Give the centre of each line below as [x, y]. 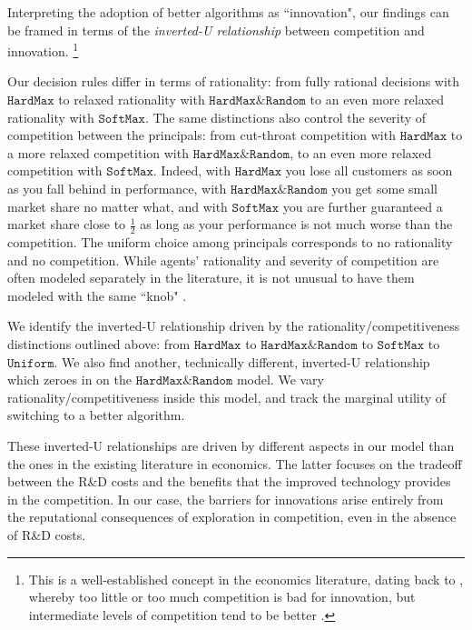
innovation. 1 [43, 50]
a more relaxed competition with [98, 152]
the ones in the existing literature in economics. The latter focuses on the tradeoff [235, 463]
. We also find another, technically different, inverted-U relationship [242, 361]
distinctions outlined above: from [99, 343]
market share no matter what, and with [118, 206]
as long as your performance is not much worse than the [296, 224]
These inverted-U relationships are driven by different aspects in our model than [231, 445]
